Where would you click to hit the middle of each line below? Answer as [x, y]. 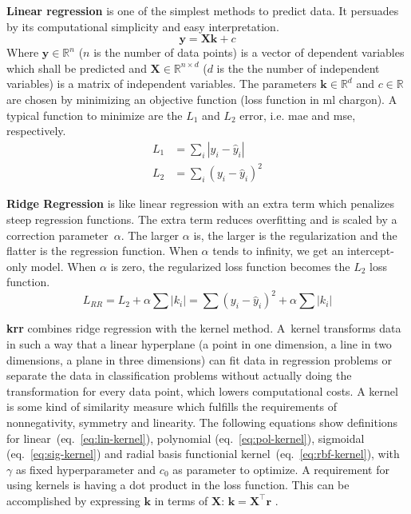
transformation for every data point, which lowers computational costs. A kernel [202, 390]
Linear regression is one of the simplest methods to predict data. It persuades [203, 10]
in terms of [181, 500]
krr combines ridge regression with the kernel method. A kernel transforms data [204, 328]
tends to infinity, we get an [278, 251]
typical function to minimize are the [95, 115]
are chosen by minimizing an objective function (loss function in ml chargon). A [202, 99]
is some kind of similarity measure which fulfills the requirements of [172, 406]
